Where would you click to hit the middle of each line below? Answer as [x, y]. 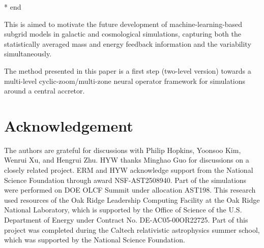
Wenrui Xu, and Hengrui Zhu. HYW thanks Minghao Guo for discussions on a [127, 160]
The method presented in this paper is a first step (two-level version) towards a [128, 70]
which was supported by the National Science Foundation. [95, 240]
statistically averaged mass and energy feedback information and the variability [128, 43]
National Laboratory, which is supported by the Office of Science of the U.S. [123, 210]
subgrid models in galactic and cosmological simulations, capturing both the [123, 34]
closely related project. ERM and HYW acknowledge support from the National [129, 170]
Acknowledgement [69, 125]
